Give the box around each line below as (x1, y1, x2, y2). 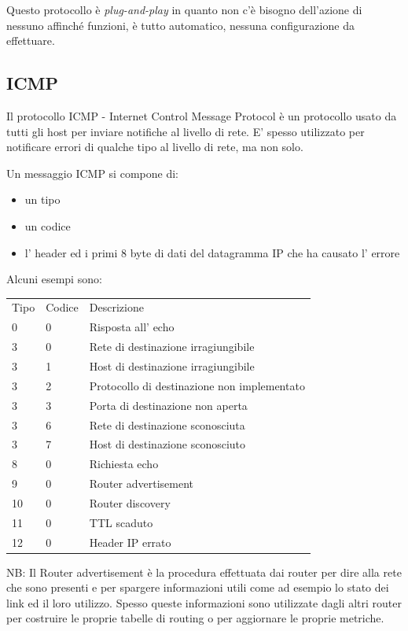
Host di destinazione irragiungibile (89, 358, 255, 375)
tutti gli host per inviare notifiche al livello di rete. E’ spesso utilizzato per (6, 123, 365, 139)
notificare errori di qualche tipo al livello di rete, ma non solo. (6, 138, 303, 155)
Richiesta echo (89, 456, 159, 472)
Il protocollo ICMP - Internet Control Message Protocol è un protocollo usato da (6, 107, 397, 124)
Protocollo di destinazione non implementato (89, 377, 305, 393)
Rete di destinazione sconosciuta (89, 416, 245, 433)
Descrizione (89, 299, 144, 315)
